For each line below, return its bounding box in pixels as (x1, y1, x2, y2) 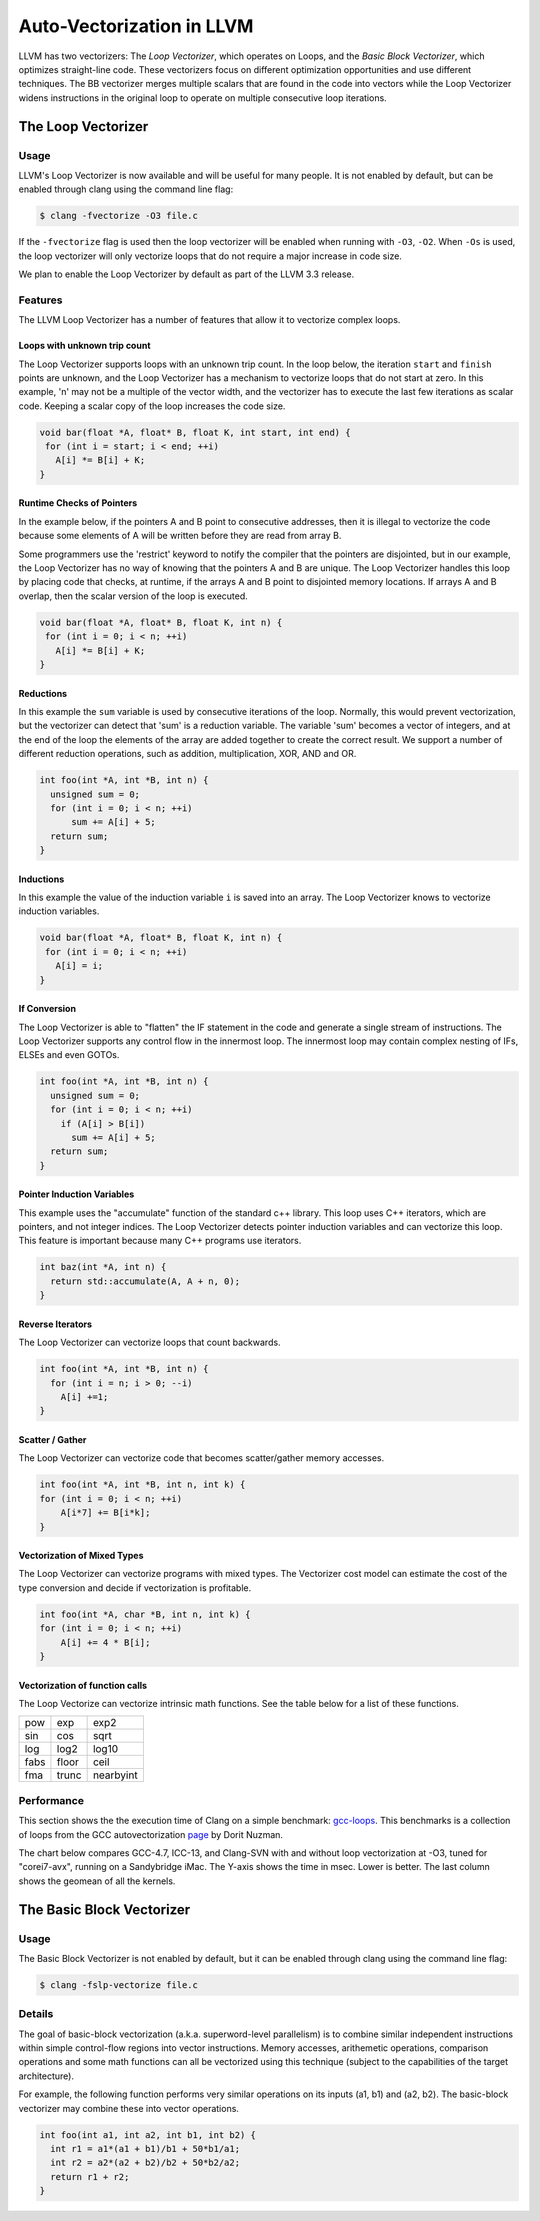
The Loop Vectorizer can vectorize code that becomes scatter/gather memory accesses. (18, 1452, 385, 1464)
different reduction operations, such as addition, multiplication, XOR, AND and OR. (18, 748, 357, 760)
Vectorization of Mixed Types (18, 1550, 144, 1562)
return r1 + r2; (50, 2171, 130, 2182)
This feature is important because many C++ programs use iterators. (18, 1235, 302, 1247)
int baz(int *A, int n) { (39, 1261, 167, 1273)
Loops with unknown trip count (18, 340, 151, 352)
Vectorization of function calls (18, 1679, 148, 1691)
